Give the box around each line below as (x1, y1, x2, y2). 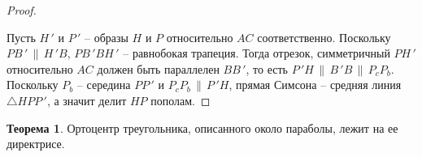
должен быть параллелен (97, 60, 220, 77)
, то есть (246, 60, 288, 77)
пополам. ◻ (150, 91, 211, 108)
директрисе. (7, 135, 65, 152)
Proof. (7, 2, 37, 18)
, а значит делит (46, 91, 127, 108)
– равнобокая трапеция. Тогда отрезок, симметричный (123, 45, 390, 62)
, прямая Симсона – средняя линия (228, 76, 402, 93)
